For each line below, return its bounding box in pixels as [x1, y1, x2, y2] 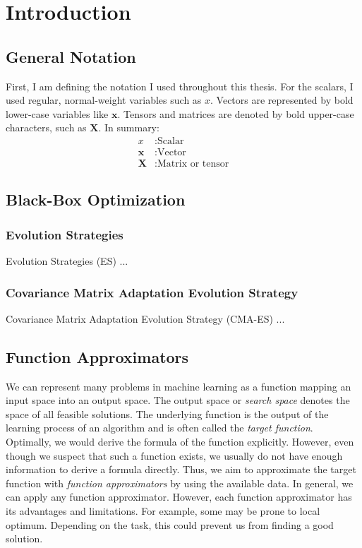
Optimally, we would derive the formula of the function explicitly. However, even [6, 434, 354, 449]
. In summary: [98, 120, 159, 135]
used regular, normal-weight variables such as [6, 93, 202, 107]
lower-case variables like [6, 106, 109, 121]
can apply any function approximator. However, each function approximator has [6, 489, 352, 504]
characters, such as [6, 120, 87, 135]
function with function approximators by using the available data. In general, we [6, 475, 354, 490]
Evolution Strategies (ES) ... [6, 254, 128, 268]
